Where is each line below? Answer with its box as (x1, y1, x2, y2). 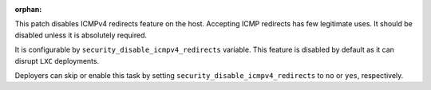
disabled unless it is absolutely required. (14, 30, 148, 40)
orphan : (14, 5, 42, 14)
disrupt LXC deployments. (14, 56, 100, 65)
